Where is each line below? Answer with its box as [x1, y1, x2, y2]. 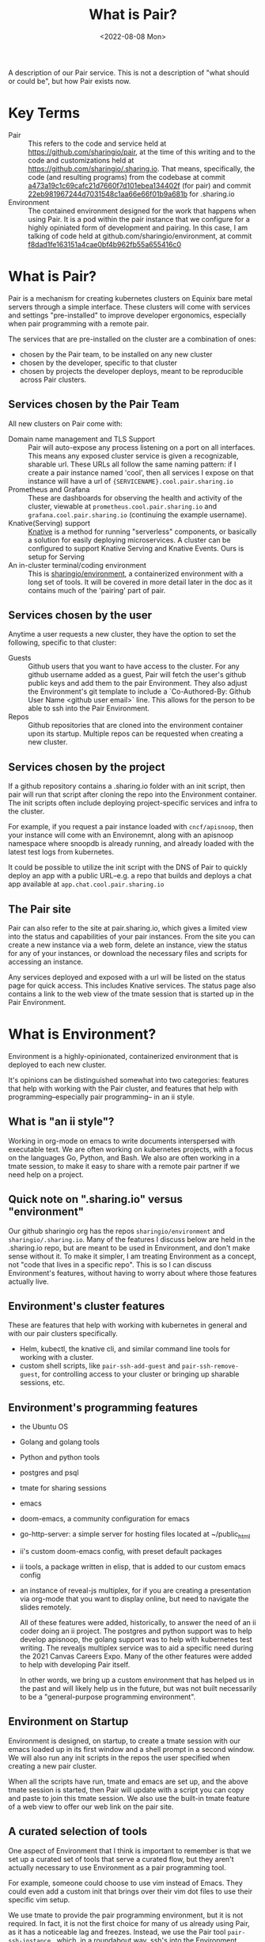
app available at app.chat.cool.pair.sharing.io [8, 879, 165, 889]
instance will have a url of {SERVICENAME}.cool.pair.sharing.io [28, 476, 233, 485]
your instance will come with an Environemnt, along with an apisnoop [8, 830, 234, 840]
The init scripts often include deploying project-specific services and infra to [8, 798, 258, 808]
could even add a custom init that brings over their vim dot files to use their [8, 1887, 253, 1896]
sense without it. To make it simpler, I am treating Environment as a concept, [8, 1251, 257, 1261]
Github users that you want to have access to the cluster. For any [28, 661, 240, 671]
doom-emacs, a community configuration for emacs [19, 1514, 190, 1524]
